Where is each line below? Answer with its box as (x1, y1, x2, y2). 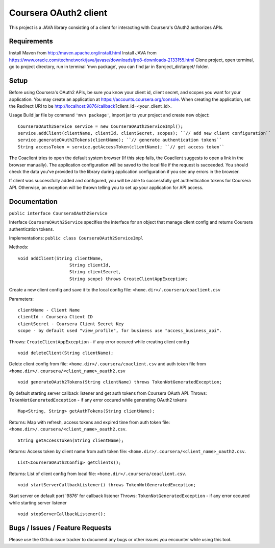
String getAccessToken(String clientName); (18, 437, 124, 443)
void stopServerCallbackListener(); (18, 511, 106, 517)
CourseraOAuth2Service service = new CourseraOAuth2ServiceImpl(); (18, 123, 183, 129)
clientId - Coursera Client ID (18, 314, 93, 320)
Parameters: (9, 296, 34, 302)
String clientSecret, (69, 269, 122, 275)
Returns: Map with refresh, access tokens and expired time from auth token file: (9, 419, 170, 425)
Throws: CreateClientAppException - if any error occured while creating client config (9, 338, 189, 345)
